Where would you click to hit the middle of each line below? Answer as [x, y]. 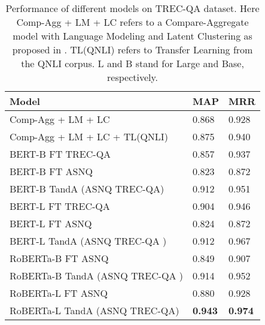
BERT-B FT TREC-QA [60, 154]
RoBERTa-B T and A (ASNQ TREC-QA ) [97, 276]
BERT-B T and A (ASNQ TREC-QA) [87, 189]
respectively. [133, 77]
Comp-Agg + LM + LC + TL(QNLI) [89, 136]
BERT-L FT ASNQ [51, 223]
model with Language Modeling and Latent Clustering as [132, 36]
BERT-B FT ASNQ [51, 171]
